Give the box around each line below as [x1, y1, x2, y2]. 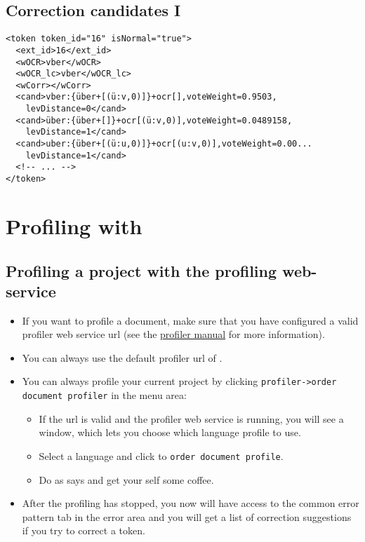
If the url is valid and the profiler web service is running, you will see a [39, 411, 344, 426]
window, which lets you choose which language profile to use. [39, 425, 301, 440]
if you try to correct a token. [22, 523, 145, 538]
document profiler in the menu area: [22, 388, 187, 402]
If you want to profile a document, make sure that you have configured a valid [22, 313, 359, 327]
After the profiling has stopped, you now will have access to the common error [22, 496, 359, 510]
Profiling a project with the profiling [6, 259, 277, 281]
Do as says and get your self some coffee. [39, 472, 214, 487]
